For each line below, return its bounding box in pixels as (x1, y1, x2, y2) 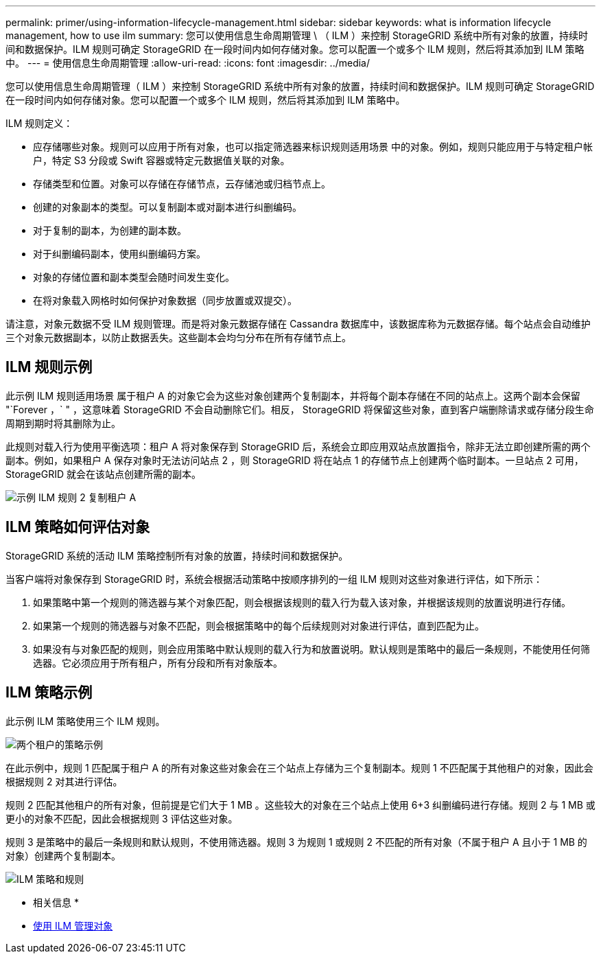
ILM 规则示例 (5, 358, 93, 376)
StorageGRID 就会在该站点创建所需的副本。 (5, 467, 201, 480)
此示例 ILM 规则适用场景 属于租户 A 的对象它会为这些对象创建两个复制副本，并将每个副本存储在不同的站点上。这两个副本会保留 (5, 389, 580, 402)
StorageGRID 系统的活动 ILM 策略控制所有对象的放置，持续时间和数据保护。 (5, 549, 349, 562)
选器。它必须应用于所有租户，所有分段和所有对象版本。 (33, 656, 283, 669)
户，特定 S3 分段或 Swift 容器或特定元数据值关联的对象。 (33, 154, 290, 166)
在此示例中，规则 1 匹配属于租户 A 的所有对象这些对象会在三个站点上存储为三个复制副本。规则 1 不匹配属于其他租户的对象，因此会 (5, 761, 593, 774)
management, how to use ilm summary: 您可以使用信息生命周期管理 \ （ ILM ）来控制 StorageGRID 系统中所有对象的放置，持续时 (5, 30, 588, 41)
